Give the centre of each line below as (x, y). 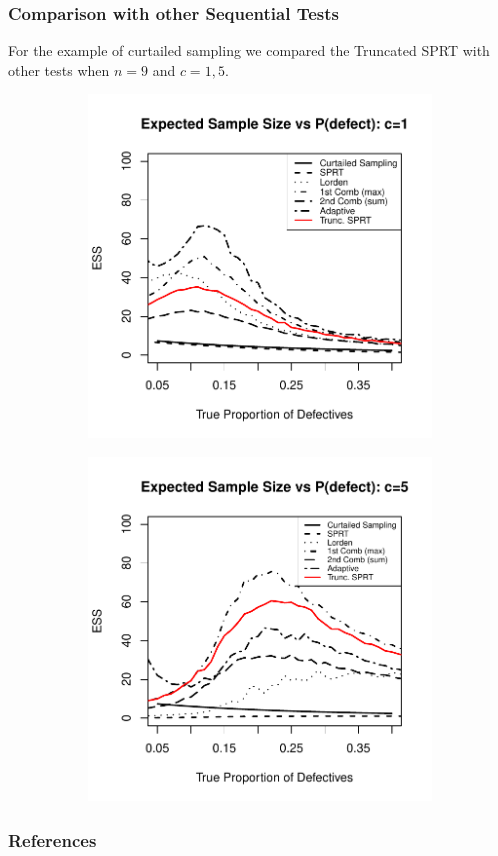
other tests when (59, 69)
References (52, 839)
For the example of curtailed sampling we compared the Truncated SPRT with (249, 50)
